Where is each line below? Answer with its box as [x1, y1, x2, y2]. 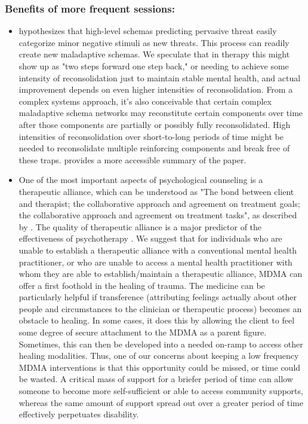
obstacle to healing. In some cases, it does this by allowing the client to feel [19, 314, 295, 327]
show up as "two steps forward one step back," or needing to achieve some [19, 60, 289, 72]
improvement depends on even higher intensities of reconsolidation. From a [19, 83, 293, 96]
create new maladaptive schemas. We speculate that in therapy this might [19, 48, 290, 60]
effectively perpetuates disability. [19, 408, 139, 420]
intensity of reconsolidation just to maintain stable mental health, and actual [19, 71, 301, 84]
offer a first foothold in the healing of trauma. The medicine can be [19, 279, 265, 291]
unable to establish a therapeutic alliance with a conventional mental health [19, 243, 297, 256]
